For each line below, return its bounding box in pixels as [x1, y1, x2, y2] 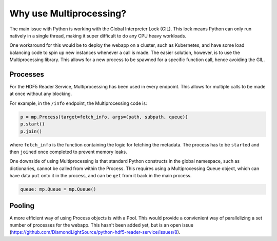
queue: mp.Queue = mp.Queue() [20, 187, 96, 192]
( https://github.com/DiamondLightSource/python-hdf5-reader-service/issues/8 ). [9, 229, 181, 235]
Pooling [9, 201, 34, 210]
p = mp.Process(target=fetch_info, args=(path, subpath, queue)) [20, 114, 188, 120]
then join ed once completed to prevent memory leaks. [9, 149, 128, 155]
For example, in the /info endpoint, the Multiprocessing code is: [9, 100, 147, 106]
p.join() [20, 128, 43, 134]
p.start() [20, 121, 45, 127]
